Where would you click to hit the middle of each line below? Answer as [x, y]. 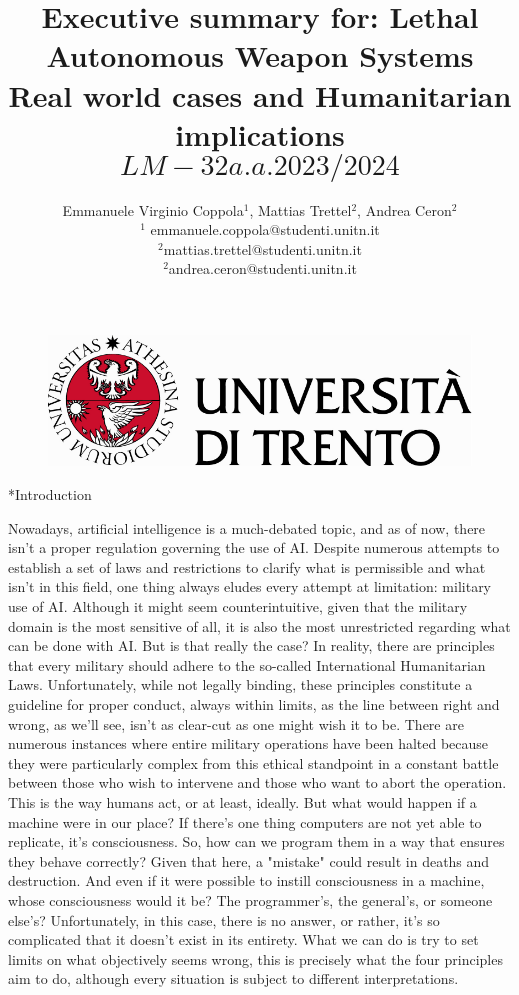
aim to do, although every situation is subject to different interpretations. [233, 978]
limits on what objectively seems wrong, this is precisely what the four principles [255, 958]
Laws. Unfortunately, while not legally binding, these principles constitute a [240, 684]
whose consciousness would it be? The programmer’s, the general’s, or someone [250, 899]
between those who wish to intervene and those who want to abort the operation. [257, 782]
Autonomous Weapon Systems [260, 55]
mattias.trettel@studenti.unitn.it [262, 248]
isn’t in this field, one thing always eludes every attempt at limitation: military [250, 586]
